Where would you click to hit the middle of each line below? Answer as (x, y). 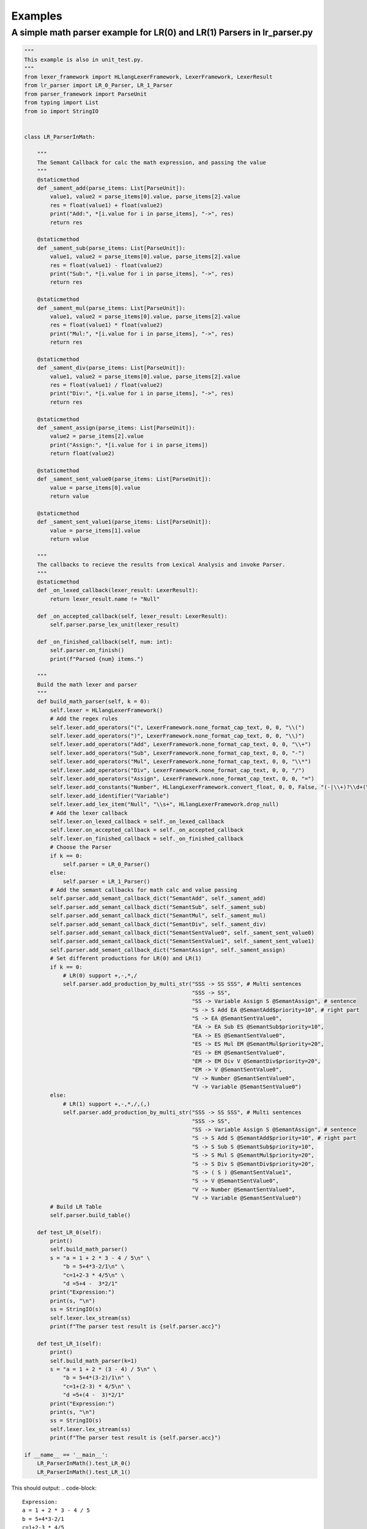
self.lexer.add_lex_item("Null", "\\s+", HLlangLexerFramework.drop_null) (165, 805)
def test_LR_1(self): (69, 1343)
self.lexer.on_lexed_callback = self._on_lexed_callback (137, 821)
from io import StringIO (61, 111)
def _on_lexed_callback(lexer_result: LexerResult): (118, 590)
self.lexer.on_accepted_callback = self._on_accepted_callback (147, 830)
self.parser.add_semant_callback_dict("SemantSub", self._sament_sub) (158, 907)
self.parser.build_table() (90, 1215)
